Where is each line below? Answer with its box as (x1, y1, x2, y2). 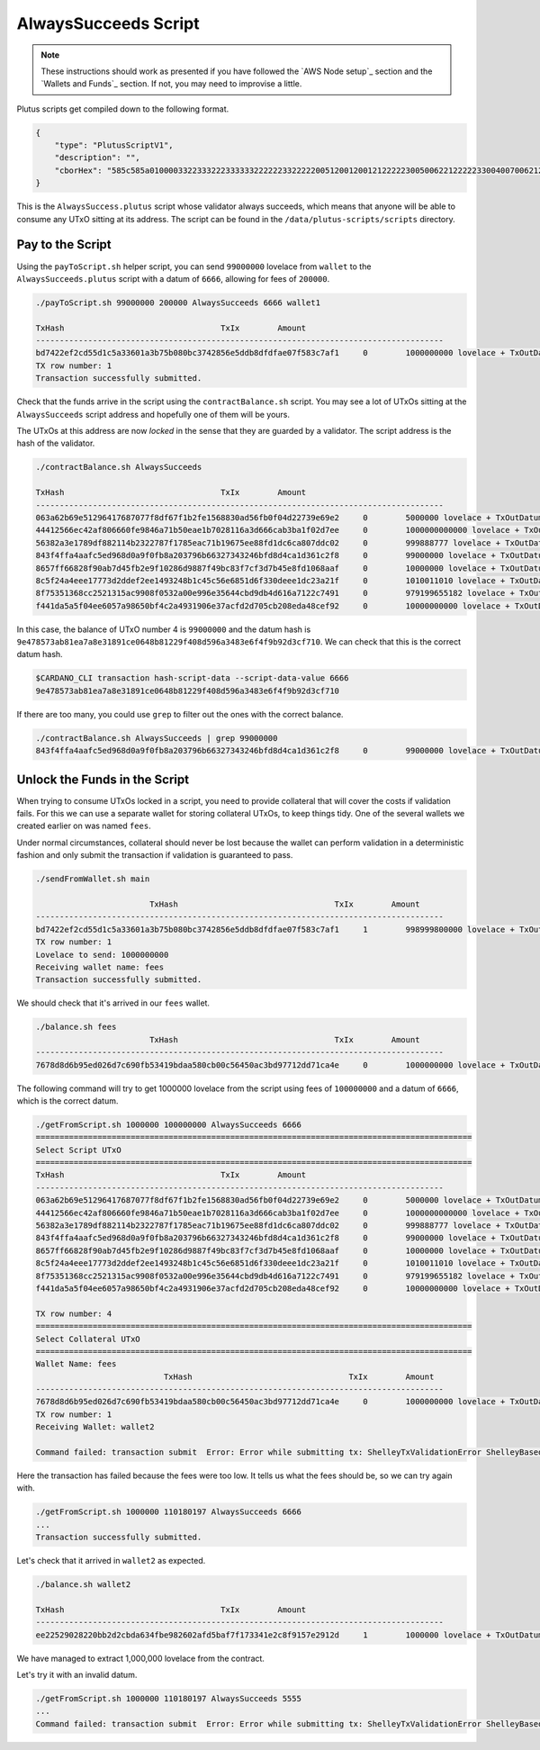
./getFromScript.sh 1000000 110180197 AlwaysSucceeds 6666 (35, 1507, 301, 1517)
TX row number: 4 (35, 1308, 112, 1319)
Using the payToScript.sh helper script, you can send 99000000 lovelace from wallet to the (16, 261, 372, 272)
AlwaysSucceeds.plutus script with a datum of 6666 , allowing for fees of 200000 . (16, 273, 330, 284)
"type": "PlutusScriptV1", (54, 140, 175, 150)
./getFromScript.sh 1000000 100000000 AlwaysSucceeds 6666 (35, 1119, 301, 1130)
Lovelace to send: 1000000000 (35, 950, 169, 960)
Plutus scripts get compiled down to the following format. (16, 104, 229, 114)
